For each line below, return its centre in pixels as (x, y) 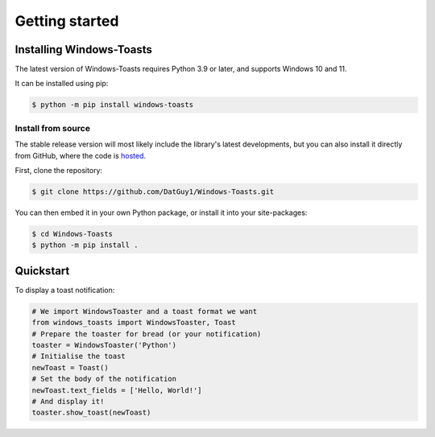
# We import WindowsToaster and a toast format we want (145, 311)
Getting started (67, 21)
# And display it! (68, 401)
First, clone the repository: (59, 170)
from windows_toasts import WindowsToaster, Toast (134, 323)
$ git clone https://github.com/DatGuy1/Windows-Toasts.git (153, 192)
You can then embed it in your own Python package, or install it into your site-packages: (161, 212)
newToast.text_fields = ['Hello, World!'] (117, 390)
